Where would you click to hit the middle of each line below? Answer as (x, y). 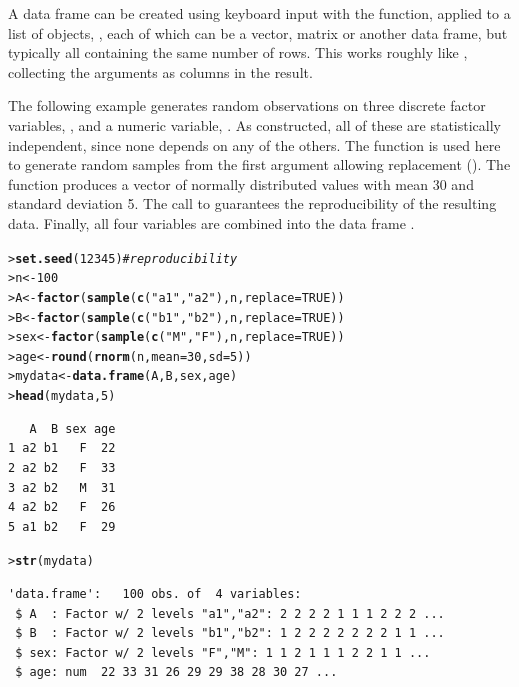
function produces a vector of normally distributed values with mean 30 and (241, 183)
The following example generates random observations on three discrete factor (247, 105)
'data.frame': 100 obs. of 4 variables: (155, 594)
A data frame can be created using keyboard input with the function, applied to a (259, 13)
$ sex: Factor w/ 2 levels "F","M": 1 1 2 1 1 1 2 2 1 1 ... (223, 652)
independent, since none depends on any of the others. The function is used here (254, 144)
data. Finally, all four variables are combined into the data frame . (211, 222)
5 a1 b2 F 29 (62, 526)
